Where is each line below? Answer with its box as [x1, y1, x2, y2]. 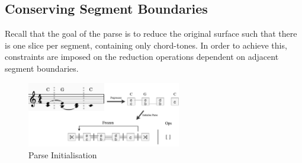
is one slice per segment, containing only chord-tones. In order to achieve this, [5, 39, 287, 51]
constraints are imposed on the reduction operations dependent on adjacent [5, 50, 279, 63]
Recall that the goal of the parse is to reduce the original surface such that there [5, 27, 297, 40]
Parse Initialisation [28, 148, 97, 161]
